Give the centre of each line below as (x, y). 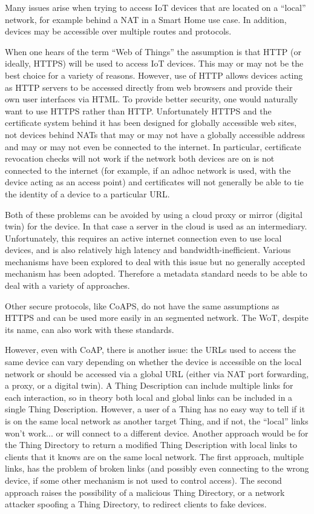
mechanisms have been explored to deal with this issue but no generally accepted (155, 261)
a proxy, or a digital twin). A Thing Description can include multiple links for (149, 385)
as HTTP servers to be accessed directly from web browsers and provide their (149, 87)
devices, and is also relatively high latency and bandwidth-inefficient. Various (148, 250)
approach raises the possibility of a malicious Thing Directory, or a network (145, 492)
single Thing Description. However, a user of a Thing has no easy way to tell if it (155, 409)
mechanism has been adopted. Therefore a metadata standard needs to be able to (156, 273)
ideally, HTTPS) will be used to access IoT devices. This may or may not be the (154, 63)
